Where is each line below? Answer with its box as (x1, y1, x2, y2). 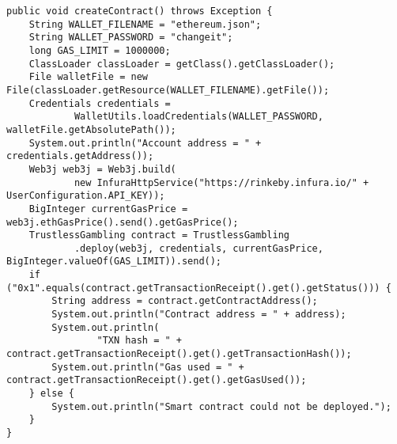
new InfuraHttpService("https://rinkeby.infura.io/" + (74, 176, 369, 188)
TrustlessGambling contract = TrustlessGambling (28, 230, 289, 241)
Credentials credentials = (28, 97, 171, 109)
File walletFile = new (28, 71, 148, 83)
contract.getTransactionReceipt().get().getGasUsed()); (6, 374, 307, 386)
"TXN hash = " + (96, 335, 182, 347)
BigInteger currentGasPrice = (28, 203, 188, 214)
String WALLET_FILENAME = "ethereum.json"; (28, 18, 262, 30)
